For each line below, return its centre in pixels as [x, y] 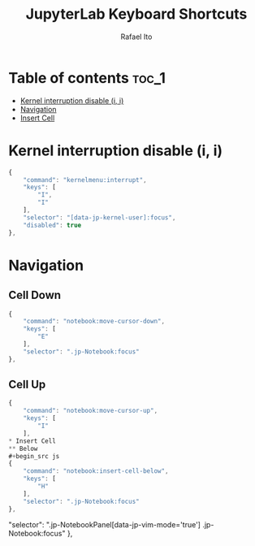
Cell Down [35, 295]
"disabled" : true [52, 225]
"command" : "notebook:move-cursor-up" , [91, 411]
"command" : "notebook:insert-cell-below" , [96, 471]
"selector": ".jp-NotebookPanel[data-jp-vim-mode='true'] [105, 524]
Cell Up [27, 385]
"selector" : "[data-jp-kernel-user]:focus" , [99, 217]
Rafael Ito [136, 37]
